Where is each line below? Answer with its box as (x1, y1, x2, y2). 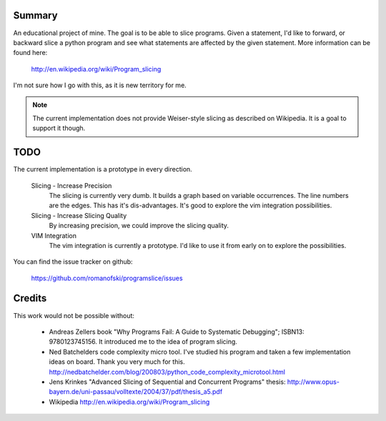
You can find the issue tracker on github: (13, 257, 133, 266)
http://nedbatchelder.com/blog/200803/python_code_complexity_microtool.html (49, 367, 286, 376)
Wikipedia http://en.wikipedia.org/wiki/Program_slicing (49, 397, 210, 406)
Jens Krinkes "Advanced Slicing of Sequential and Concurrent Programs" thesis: (49, 377, 286, 386)
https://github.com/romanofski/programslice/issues (31, 274, 183, 282)
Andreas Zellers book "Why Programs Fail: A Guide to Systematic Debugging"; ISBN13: (49, 327, 305, 336)
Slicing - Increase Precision (31, 181, 112, 189)
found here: (13, 49, 48, 57)
